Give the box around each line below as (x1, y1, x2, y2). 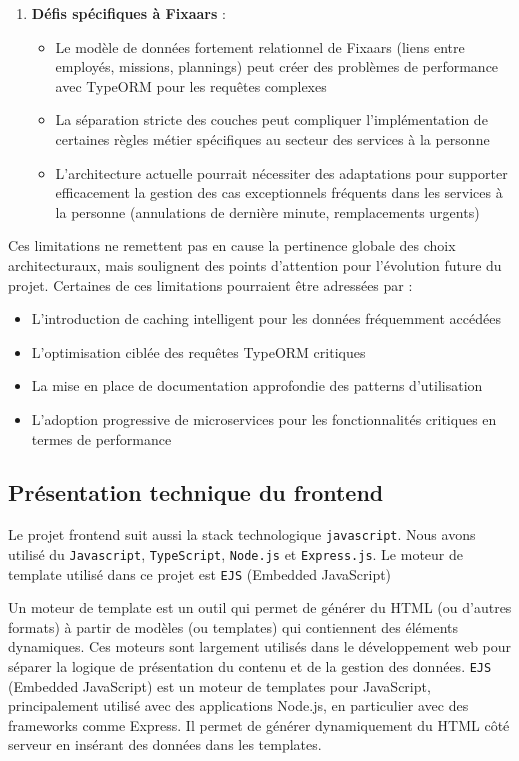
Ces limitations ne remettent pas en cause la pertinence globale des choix (8, 235, 456, 256)
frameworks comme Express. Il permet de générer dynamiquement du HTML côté (8, 714, 510, 735)
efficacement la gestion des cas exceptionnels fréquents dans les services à (55, 182, 503, 203)
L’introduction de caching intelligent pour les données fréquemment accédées (31, 308, 501, 329)
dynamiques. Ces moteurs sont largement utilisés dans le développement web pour (8, 636, 512, 657)
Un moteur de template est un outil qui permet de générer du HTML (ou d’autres (8, 597, 512, 618)
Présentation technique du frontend (8, 477, 384, 508)
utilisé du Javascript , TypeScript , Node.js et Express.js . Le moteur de (8, 543, 464, 564)
